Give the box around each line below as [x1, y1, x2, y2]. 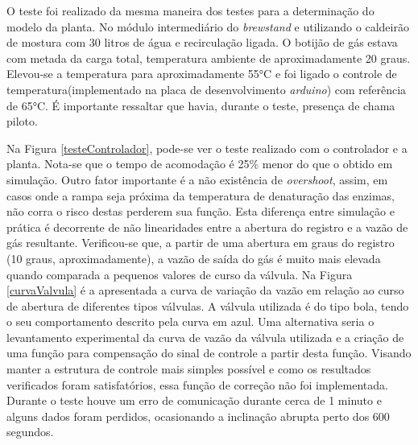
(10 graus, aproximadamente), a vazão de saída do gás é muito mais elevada [6, 249, 381, 266]
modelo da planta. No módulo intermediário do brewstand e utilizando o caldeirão [6, 18, 409, 35]
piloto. [6, 113, 38, 130]
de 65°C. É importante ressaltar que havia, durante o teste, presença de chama [6, 97, 395, 113]
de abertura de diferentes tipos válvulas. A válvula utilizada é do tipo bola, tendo [6, 297, 409, 314]
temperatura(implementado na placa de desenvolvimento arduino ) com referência [6, 80, 407, 97]
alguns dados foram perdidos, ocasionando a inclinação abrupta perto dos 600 [6, 407, 390, 424]
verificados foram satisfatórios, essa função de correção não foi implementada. [6, 376, 388, 393]
